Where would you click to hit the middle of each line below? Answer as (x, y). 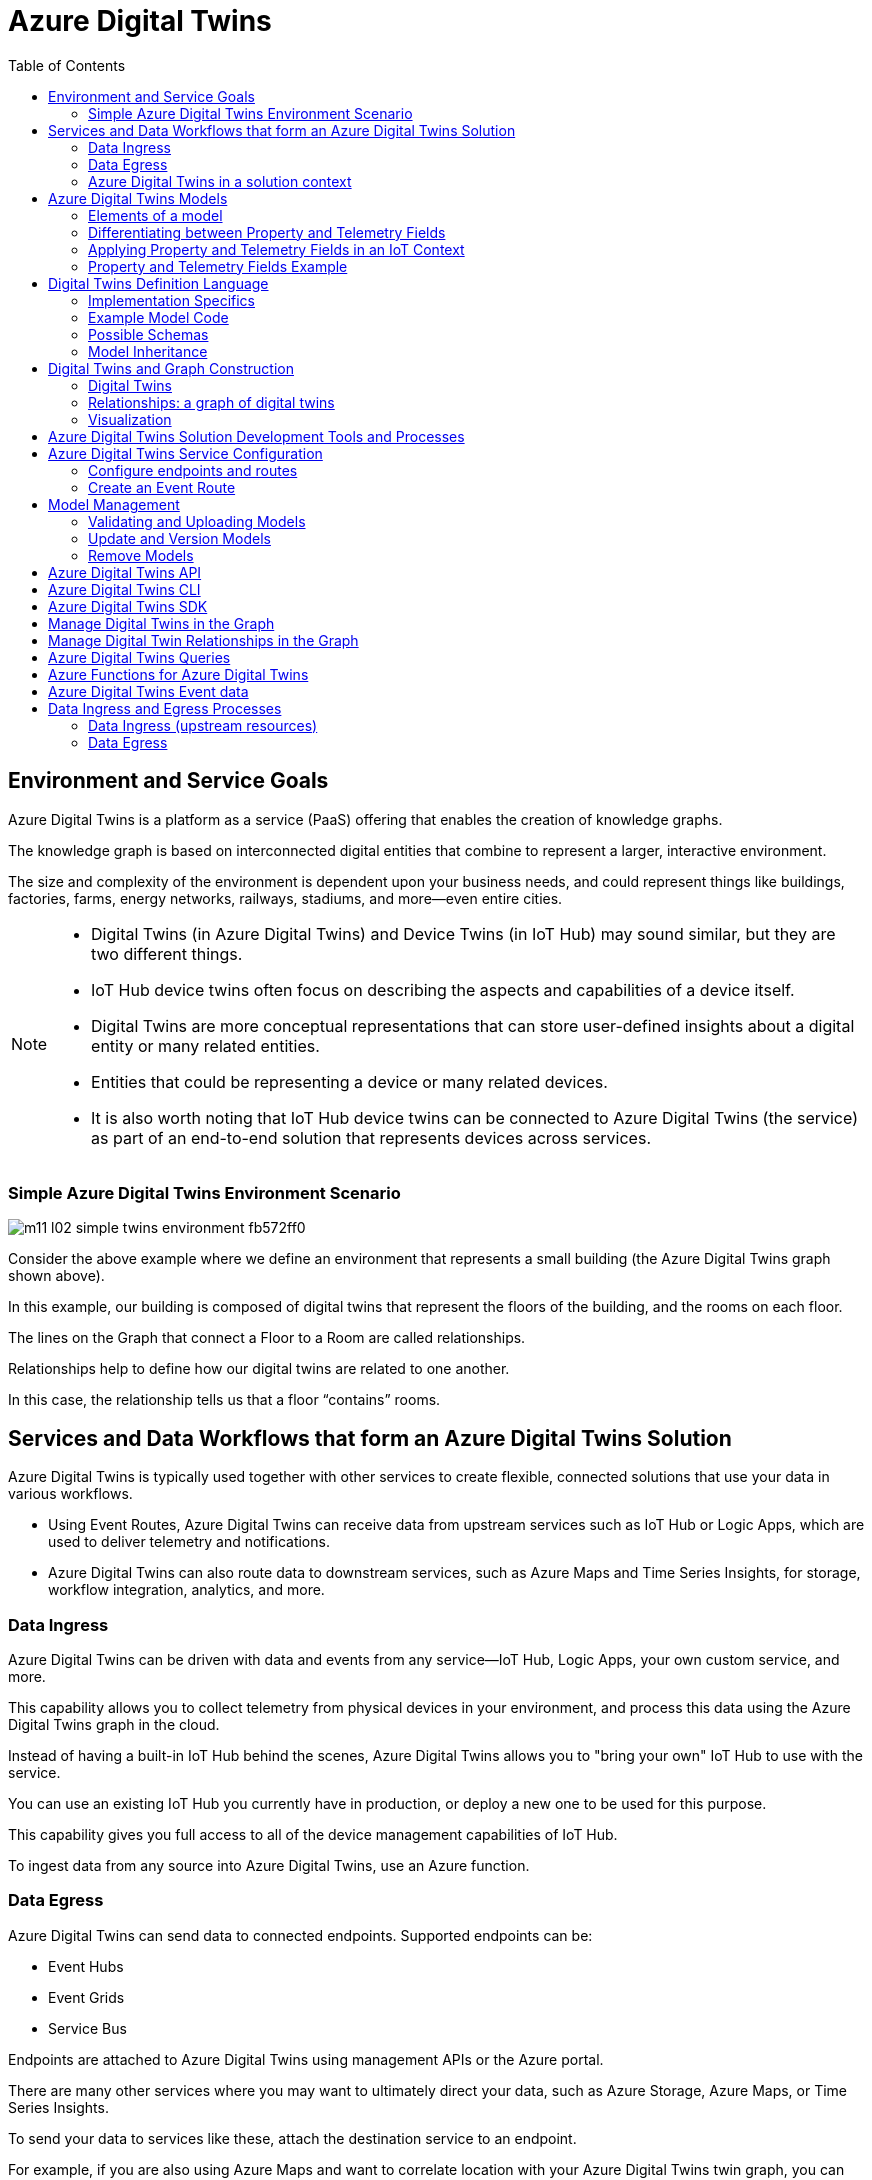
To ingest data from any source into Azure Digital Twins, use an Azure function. (269, 1865)
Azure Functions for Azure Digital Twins (178, 674)
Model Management (114, 504)
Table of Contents (67, 65)
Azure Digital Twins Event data (148, 691)
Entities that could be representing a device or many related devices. (349, 1081)
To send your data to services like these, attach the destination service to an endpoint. (292, 2138)
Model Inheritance (148, 351)
